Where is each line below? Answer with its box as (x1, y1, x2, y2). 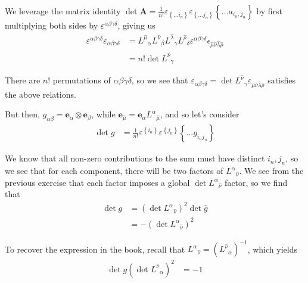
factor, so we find (225, 176, 288, 188)
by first (256, 5, 282, 17)
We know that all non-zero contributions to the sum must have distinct (5, 152, 265, 164)
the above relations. (5, 88, 76, 100)
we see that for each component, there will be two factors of (5, 164, 223, 177)
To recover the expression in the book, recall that (5, 242, 185, 255)
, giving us (117, 19, 155, 31)
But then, (5, 108, 40, 120)
